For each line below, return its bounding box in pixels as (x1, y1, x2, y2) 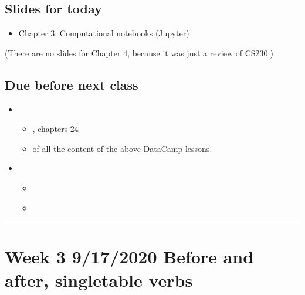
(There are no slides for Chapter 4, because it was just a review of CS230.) (5, 46, 273, 59)
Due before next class (5, 75, 138, 93)
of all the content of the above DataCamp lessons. (32, 142, 212, 154)
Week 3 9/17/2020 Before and (5, 245, 254, 269)
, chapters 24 (32, 123, 79, 135)
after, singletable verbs (5, 267, 193, 291)
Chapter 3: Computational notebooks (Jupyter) (18, 27, 189, 39)
